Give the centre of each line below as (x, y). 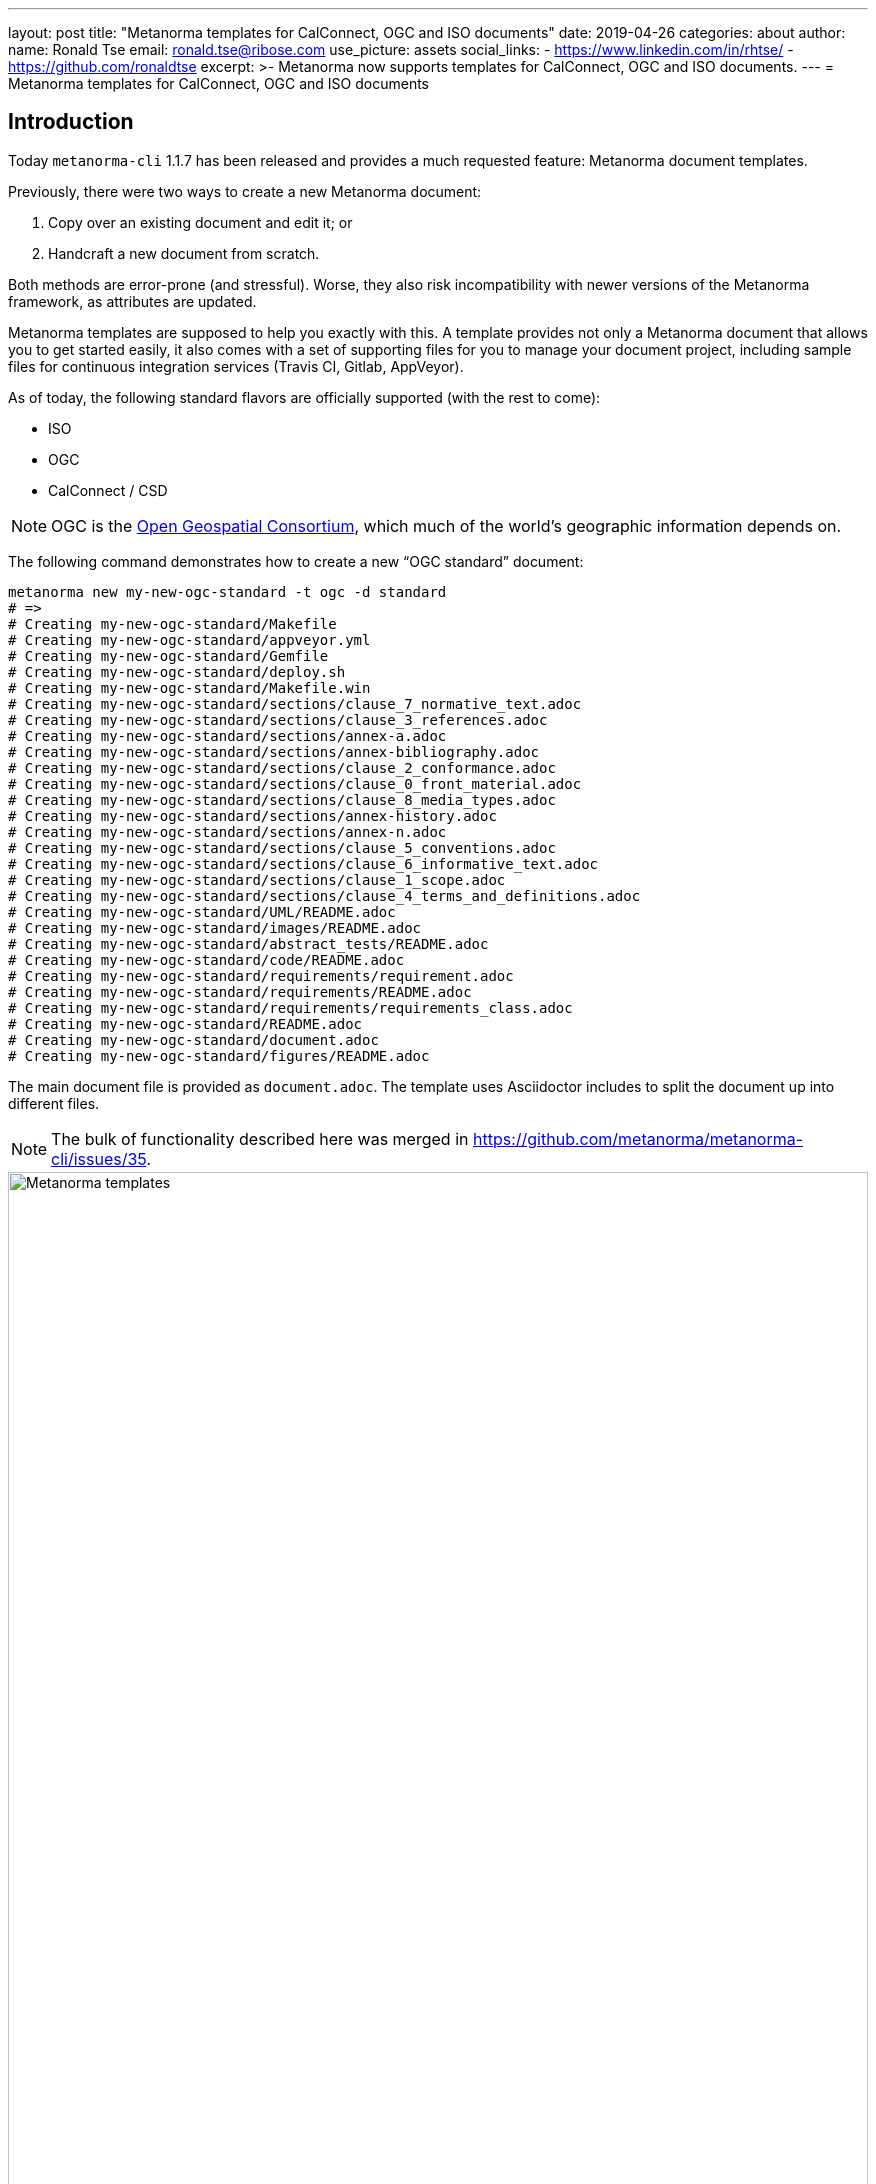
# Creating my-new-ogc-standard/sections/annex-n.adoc (227, 831)
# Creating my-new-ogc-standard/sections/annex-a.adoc (227, 735)
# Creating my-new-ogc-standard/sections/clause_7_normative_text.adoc (295, 703)
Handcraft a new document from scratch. (184, 253)
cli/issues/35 (99, 1158)
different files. (54, 1103)
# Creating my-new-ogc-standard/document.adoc (193, 1039)
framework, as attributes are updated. (132, 301)
